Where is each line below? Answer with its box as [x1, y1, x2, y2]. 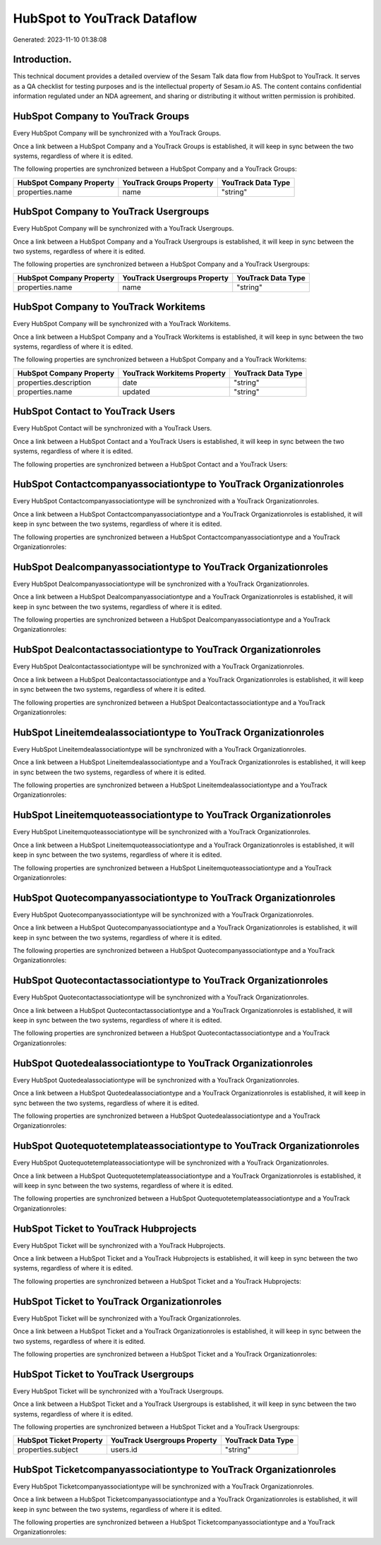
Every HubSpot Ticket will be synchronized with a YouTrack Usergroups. [13, 1387, 224, 1395]
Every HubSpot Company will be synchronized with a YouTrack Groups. [13, 129, 222, 138]
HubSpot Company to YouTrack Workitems [13, 301, 206, 313]
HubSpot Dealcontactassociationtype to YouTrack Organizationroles [13, 644, 321, 656]
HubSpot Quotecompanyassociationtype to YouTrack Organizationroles [13, 891, 336, 903]
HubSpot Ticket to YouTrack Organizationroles [13, 1295, 222, 1307]
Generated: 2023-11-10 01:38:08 [13, 35, 107, 44]
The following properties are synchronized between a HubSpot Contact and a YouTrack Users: [13, 459, 289, 469]
